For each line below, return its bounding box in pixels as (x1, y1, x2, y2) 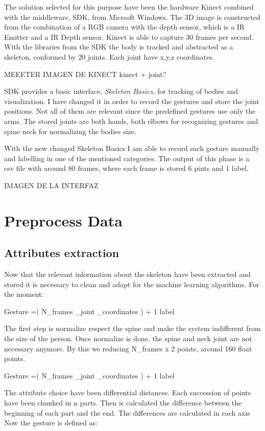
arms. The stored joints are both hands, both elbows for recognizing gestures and (4, 115, 258, 126)
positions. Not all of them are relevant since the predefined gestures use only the (4, 106, 256, 116)
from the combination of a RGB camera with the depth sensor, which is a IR (4, 21, 245, 32)
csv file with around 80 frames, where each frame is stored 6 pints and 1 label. (4, 163, 249, 173)
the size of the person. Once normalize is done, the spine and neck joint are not (4, 333, 252, 344)
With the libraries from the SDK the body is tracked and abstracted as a (4, 41, 233, 52)
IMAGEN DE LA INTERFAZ (4, 180, 99, 190)
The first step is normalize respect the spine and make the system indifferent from (4, 323, 261, 334)
